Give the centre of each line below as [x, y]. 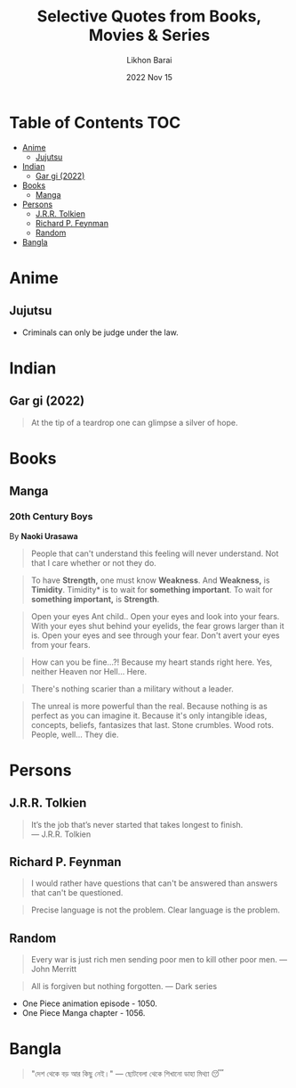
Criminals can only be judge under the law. [100, 332]
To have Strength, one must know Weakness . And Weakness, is [150, 580]
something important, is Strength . [95, 599]
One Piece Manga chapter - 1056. [84, 1013]
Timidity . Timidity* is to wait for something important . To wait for [152, 589]
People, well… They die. [75, 734]
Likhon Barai [149, 60]
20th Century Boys [51, 517]
